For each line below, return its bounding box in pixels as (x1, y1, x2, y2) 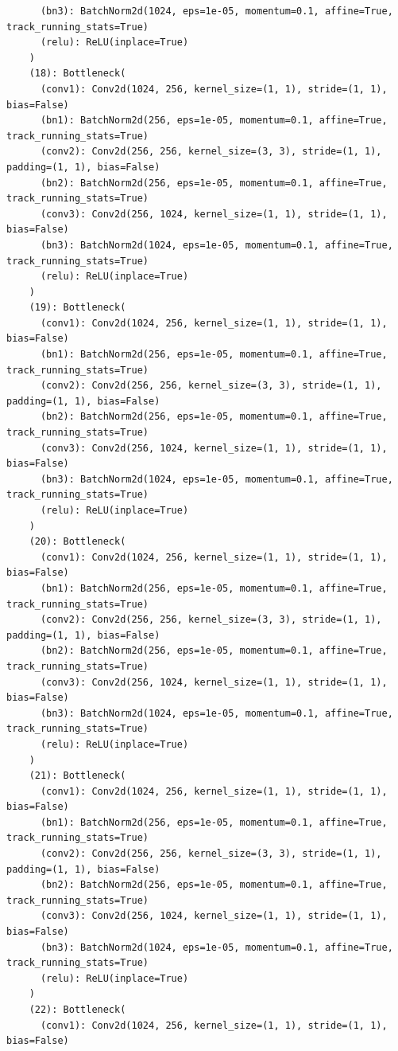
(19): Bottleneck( (29, 302, 126, 314)
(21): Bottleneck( (29, 770, 126, 782)
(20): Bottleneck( (29, 536, 126, 548)
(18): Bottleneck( (29, 68, 126, 80)
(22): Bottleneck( (29, 1004, 126, 1015)
